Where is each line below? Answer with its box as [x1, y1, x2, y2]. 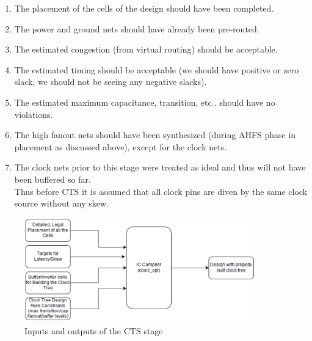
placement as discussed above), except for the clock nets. [14, 140, 227, 153]
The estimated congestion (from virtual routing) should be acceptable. [14, 43, 278, 56]
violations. [14, 108, 53, 120]
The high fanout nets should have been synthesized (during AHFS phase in [14, 128, 296, 141]
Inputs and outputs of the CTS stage [24, 324, 163, 337]
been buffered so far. [14, 172, 91, 185]
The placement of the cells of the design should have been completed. [14, 2, 274, 14]
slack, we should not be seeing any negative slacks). [14, 75, 207, 88]
